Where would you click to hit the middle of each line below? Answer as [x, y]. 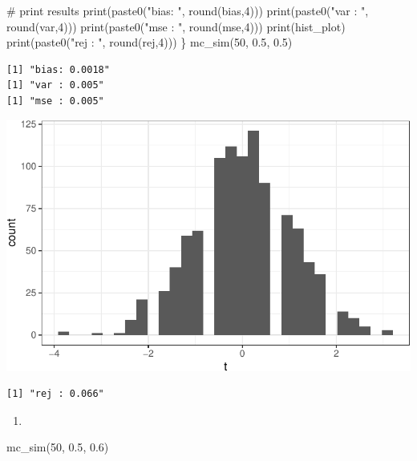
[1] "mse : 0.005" [55, 101]
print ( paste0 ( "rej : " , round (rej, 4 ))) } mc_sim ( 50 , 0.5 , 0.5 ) [150, 42]
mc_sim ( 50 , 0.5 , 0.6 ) [58, 447]
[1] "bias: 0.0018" [58, 69]
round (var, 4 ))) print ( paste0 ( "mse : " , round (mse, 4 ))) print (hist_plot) [176, 26]
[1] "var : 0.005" [55, 85]
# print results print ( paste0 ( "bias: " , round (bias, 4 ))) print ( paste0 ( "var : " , [188, 10]
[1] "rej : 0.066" [55, 394]
